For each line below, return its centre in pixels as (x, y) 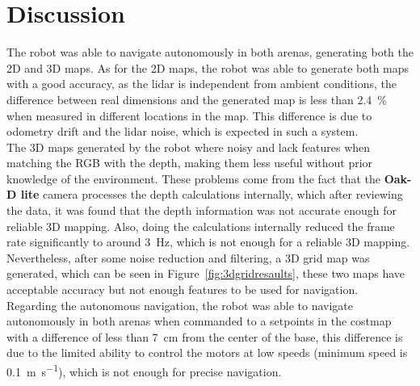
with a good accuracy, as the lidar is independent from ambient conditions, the (202, 84)
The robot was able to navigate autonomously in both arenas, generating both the (210, 52)
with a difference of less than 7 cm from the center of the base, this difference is (205, 336)
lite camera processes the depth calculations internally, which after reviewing (212, 194)
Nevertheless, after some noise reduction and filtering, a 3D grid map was (188, 257)
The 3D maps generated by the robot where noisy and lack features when (189, 147)
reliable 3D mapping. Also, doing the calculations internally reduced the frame (201, 226)
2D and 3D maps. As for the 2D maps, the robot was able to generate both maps (208, 67)
